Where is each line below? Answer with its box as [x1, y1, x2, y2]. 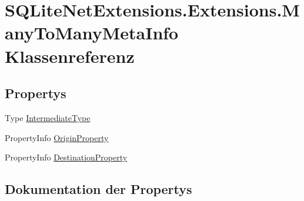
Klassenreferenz [5, 43, 135, 68]
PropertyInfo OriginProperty [5, 131, 109, 143]
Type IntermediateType [5, 111, 91, 123]
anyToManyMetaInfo [5, 21, 179, 45]
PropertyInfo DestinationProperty [5, 151, 128, 163]
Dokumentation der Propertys [5, 180, 192, 198]
